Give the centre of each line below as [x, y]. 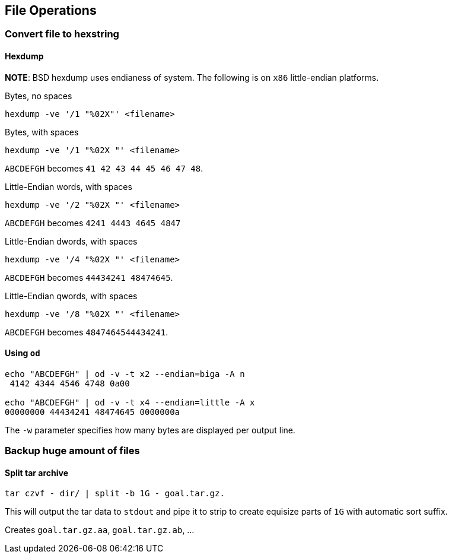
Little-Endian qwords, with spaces [71, 296]
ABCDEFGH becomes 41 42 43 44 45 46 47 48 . [104, 168]
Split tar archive [37, 473]
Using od [23, 353]
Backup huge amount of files [72, 451]
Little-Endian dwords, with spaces [71, 241]
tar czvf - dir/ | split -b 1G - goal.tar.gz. [115, 494]
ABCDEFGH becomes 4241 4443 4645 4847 [93, 223]
